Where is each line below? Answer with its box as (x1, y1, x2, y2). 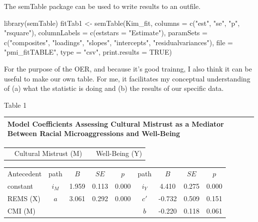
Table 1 (4, 99, 27, 110)
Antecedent (7, 168, 42, 179)
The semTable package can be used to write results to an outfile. (4, 1, 201, 11)
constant (7, 180, 33, 191)
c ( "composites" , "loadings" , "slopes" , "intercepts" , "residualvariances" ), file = (4, 37, 233, 47)
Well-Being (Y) (96, 148, 142, 158)
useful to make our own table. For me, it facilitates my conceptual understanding (4, 73, 251, 83)
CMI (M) (7, 205, 36, 216)
